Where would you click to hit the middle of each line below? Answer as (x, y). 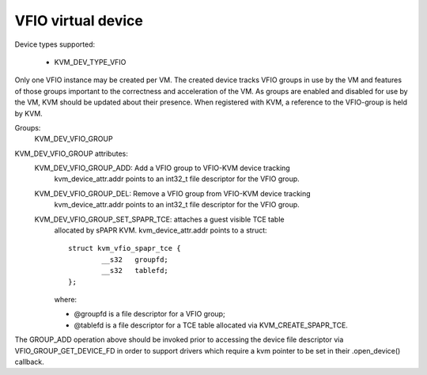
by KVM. (28, 113)
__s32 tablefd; (135, 271)
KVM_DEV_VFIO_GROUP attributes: (71, 153)
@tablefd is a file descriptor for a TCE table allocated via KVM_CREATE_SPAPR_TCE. (211, 325)
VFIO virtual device (79, 21)
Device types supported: (55, 44)
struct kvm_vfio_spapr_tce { (125, 248)
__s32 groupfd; (135, 259)
